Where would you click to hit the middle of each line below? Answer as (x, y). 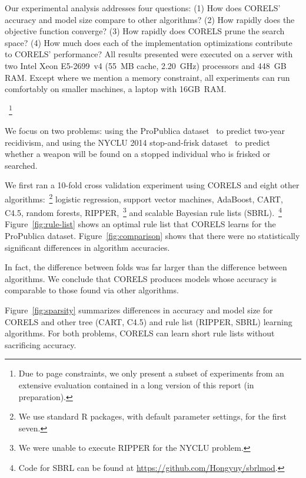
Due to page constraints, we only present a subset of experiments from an (151, 373)
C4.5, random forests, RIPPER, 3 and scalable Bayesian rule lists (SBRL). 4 (143, 212)
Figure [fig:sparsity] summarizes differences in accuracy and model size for (139, 310)
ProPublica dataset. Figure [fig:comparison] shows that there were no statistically (152, 236)
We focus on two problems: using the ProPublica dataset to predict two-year (145, 130)
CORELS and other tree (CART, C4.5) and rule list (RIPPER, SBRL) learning (149, 321)
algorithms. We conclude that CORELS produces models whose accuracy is (141, 278)
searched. (21, 165)
